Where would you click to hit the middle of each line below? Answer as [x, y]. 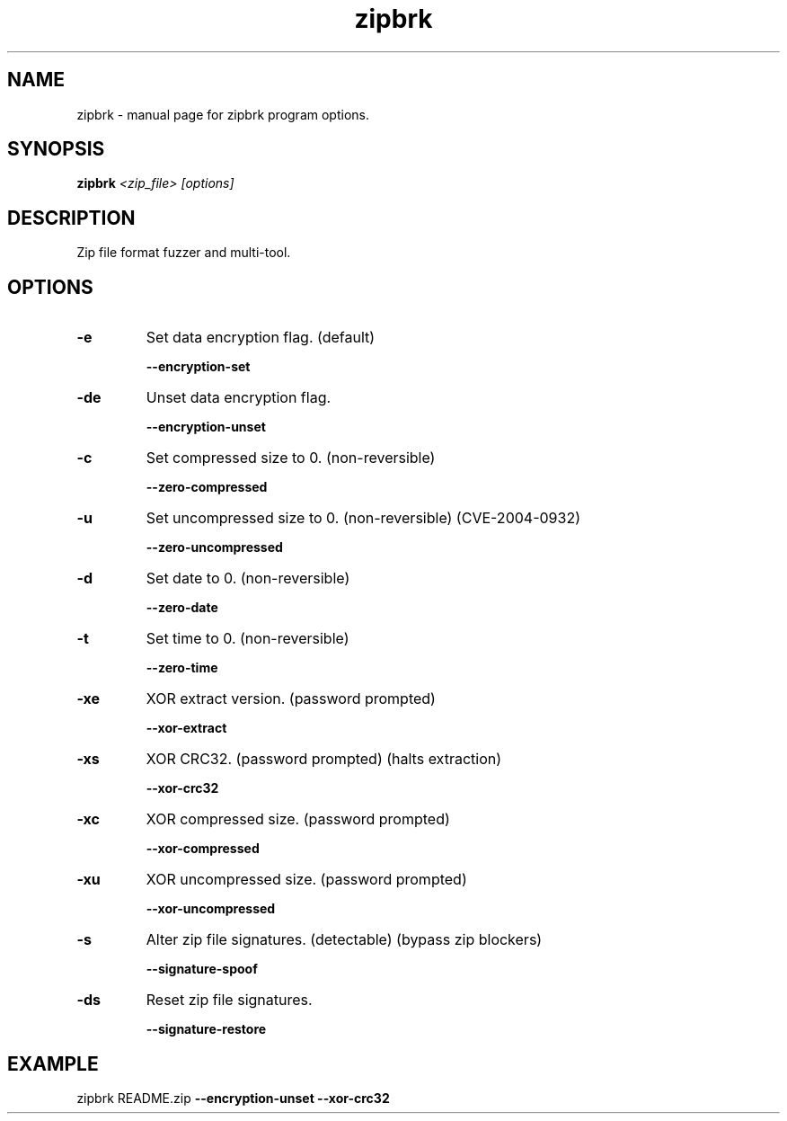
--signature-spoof [202, 969]
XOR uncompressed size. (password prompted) [306, 880]
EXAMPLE [53, 1063]
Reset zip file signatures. [229, 1000]
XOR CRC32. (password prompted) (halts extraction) [324, 759]
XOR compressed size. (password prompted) [298, 819]
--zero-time [182, 668]
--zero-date [182, 608]
